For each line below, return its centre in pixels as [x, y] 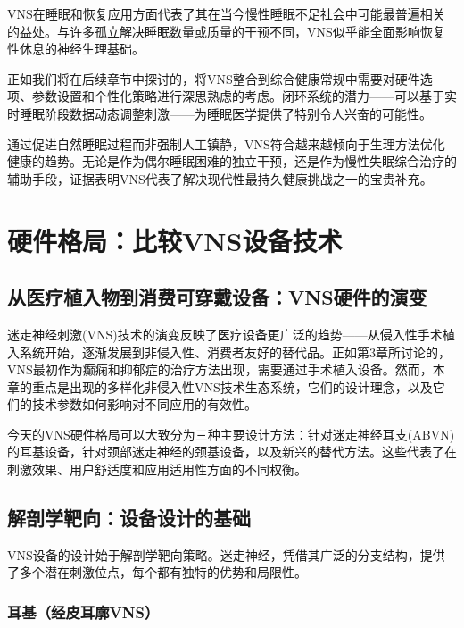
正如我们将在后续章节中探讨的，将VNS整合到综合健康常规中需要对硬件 [214, 78]
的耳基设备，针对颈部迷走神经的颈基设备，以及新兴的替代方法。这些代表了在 [232, 452]
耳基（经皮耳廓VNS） [83, 611]
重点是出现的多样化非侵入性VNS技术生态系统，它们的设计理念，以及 [232, 386]
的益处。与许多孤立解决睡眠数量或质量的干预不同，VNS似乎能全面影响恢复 [226, 31]
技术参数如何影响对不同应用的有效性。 [144, 404]
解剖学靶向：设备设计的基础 [129, 518]
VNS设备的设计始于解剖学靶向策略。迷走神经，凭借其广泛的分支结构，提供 [226, 554]
